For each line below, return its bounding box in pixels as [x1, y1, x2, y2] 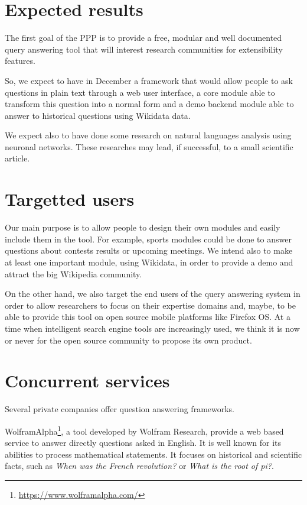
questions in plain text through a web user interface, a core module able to [5, 86, 275, 98]
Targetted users [5, 187, 135, 211]
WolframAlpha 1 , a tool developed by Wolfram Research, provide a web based [5, 423, 284, 437]
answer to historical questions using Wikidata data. [5, 109, 191, 121]
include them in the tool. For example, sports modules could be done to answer [5, 232, 292, 245]
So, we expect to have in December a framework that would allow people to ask [5, 74, 293, 86]
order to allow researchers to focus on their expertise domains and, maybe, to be [5, 299, 296, 311]
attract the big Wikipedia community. [5, 267, 142, 280]
